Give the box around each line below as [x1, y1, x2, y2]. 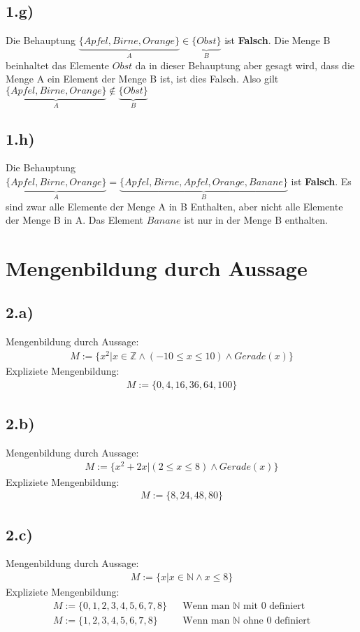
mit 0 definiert [243, 601, 305, 611]
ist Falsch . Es [291, 174, 352, 189]
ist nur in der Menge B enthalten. [184, 213, 328, 227]
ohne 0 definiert [243, 615, 311, 626]
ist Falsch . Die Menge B [224, 33, 331, 48]
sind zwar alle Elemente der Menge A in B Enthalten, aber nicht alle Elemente [6, 199, 343, 213]
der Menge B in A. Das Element [6, 213, 144, 227]
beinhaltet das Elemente [6, 57, 110, 72]
